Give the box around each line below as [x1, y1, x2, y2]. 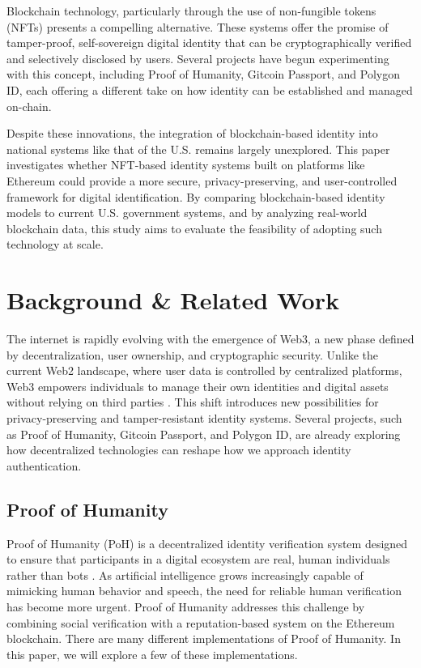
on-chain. [6, 97, 52, 114]
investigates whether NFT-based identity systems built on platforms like [6, 156, 365, 173]
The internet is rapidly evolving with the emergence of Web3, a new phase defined [6, 330, 415, 347]
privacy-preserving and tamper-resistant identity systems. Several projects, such [6, 410, 402, 426]
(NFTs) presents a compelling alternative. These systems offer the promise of [6, 18, 389, 35]
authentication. [6, 457, 82, 474]
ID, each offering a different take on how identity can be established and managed [6, 81, 413, 98]
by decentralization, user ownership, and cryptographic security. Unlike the [6, 346, 379, 363]
